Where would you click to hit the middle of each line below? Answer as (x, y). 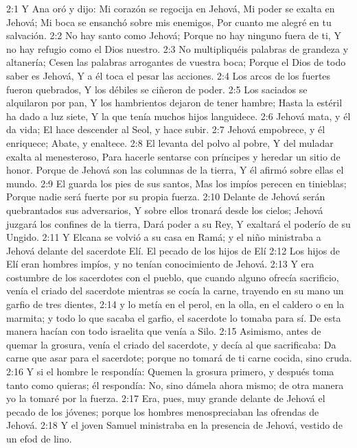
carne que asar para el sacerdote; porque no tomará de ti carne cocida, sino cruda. (179, 358)
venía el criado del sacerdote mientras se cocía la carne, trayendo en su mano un (175, 291)
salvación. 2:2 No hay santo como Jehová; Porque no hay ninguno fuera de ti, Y (174, 35)
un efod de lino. (39, 438)
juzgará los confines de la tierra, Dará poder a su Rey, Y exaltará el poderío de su (178, 223)
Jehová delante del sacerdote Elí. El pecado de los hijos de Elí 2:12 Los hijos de (173, 250)
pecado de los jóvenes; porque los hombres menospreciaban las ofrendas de (163, 411)
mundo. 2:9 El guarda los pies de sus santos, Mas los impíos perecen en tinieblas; (176, 183)
